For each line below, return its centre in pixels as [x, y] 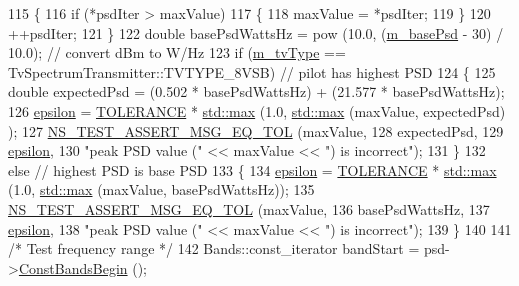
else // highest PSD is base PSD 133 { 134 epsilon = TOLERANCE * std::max [252, 169]
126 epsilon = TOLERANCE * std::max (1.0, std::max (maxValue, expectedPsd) [257, 110]
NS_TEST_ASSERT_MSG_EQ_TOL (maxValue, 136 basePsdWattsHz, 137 [249, 208]
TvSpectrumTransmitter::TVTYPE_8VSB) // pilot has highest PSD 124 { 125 [252, 71]
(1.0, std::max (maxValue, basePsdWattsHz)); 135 [161, 189]
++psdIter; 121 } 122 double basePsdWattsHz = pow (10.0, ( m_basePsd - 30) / [256, 32]
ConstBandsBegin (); [83, 267]
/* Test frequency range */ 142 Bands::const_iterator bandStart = [214, 248]
